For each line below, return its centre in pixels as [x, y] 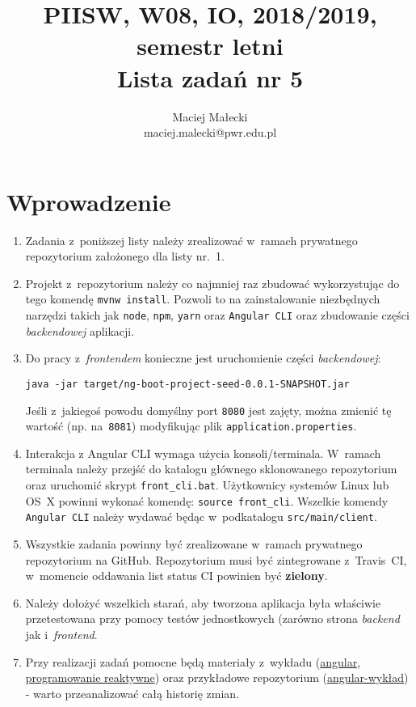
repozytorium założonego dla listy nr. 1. [125, 256]
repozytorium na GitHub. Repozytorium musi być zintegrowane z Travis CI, [216, 559]
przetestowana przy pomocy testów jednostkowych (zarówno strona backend [212, 618]
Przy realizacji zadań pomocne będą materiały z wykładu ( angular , [193, 661]
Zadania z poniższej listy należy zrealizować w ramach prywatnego [191, 240]
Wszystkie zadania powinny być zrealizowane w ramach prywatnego [194, 544]
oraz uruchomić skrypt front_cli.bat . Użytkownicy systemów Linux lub [207, 485]
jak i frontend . [61, 634]
